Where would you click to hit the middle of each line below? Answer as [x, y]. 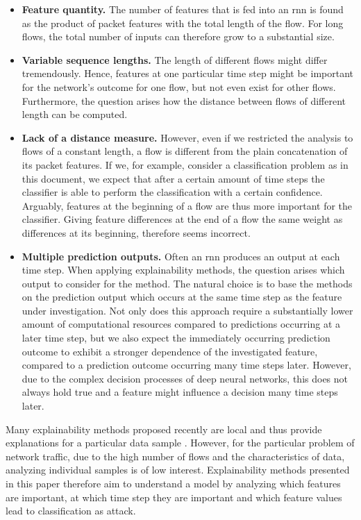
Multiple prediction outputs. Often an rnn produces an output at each [181, 256]
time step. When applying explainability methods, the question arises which [183, 270]
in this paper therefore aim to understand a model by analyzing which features [173, 483]
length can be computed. [75, 114]
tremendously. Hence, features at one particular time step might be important [187, 73]
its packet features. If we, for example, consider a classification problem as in [185, 164]
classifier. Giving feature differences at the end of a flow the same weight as [182, 219]
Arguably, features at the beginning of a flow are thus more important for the [187, 205]
